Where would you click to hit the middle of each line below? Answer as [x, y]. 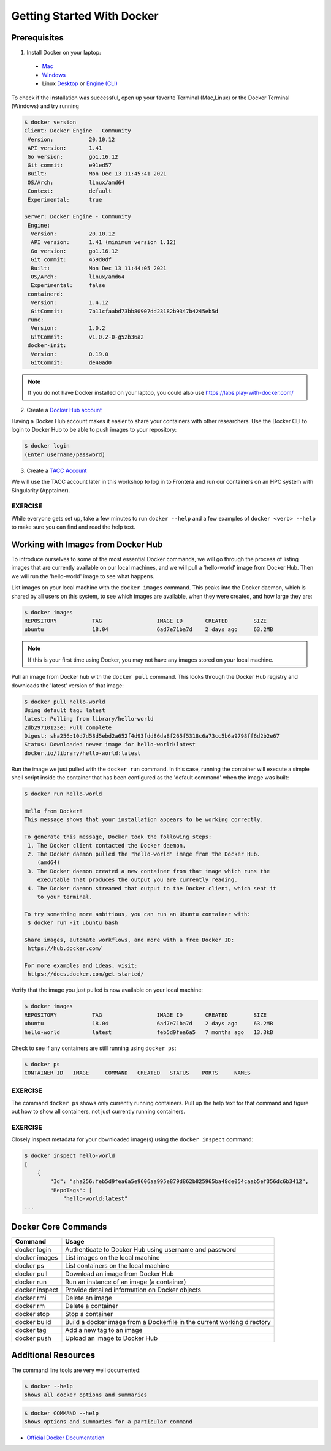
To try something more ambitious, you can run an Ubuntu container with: [137, 914]
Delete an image [89, 1298]
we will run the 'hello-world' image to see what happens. [83, 576]
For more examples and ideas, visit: [81, 966]
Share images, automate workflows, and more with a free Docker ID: [129, 940]
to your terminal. [65, 897]
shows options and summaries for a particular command [108, 1422]
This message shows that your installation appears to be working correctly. [144, 820]
